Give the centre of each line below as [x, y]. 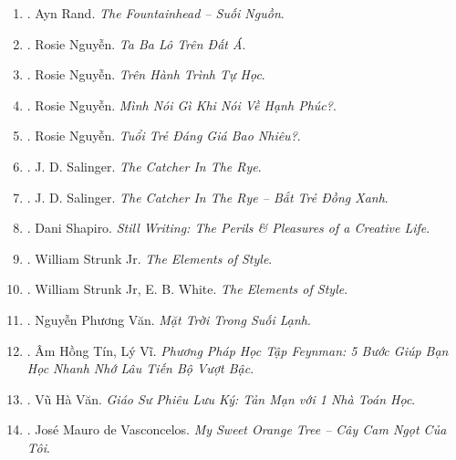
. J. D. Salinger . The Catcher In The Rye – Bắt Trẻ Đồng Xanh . [207, 197]
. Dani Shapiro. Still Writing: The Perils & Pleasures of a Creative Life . [228, 228]
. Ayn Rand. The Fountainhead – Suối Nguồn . [155, 13]
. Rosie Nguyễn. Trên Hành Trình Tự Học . [146, 74]
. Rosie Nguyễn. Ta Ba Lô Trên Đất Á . [136, 43]
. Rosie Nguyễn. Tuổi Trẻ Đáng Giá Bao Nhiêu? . [164, 136]
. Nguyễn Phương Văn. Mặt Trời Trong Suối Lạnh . [169, 319]
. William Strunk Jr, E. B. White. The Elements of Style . [187, 289]
